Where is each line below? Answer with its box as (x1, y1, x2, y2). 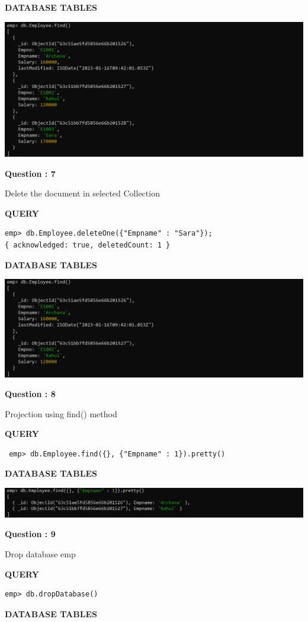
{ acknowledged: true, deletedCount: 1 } (5, 240, 171, 249)
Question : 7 (5, 167, 56, 179)
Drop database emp (5, 547, 76, 560)
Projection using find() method (5, 407, 117, 420)
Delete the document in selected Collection (5, 187, 160, 199)
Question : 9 (5, 528, 56, 540)
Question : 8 (5, 388, 56, 400)
